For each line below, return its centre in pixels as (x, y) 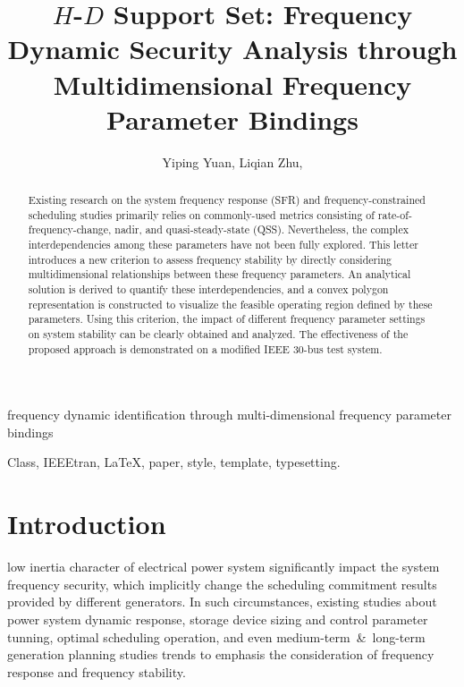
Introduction (87, 524)
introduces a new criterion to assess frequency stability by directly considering (210, 259)
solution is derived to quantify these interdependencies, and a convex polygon (208, 289)
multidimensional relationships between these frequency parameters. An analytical (219, 274)
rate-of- (395, 214)
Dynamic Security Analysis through (232, 49)
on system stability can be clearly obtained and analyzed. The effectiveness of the (218, 333)
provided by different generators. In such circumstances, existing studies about (222, 602)
